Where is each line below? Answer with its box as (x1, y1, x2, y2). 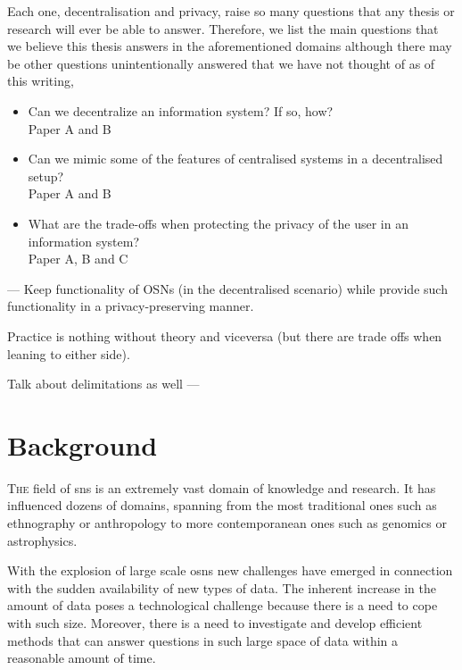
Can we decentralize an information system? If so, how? (28, 101, 334, 120)
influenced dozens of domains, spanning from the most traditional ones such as (7, 496, 437, 515)
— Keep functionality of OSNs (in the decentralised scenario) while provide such (7, 279, 448, 297)
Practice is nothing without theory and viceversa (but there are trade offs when (7, 326, 442, 345)
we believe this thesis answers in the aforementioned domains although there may (7, 37, 452, 55)
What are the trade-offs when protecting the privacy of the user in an (28, 214, 408, 232)
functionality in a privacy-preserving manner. (7, 297, 254, 315)
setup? (28, 166, 64, 185)
